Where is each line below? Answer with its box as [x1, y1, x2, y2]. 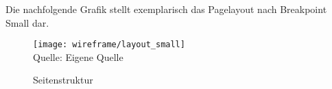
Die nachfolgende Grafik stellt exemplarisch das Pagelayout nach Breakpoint [5, 2, 327, 16]
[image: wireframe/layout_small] [33, 40, 185, 50]
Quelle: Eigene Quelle [33, 49, 123, 64]
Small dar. [5, 15, 49, 29]
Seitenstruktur [33, 73, 93, 87]
